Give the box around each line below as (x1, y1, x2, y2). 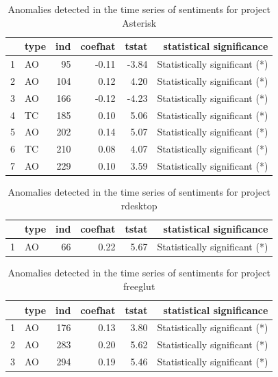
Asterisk (122, 15, 157, 29)
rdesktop (121, 198, 157, 212)
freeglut (123, 278, 155, 293)
